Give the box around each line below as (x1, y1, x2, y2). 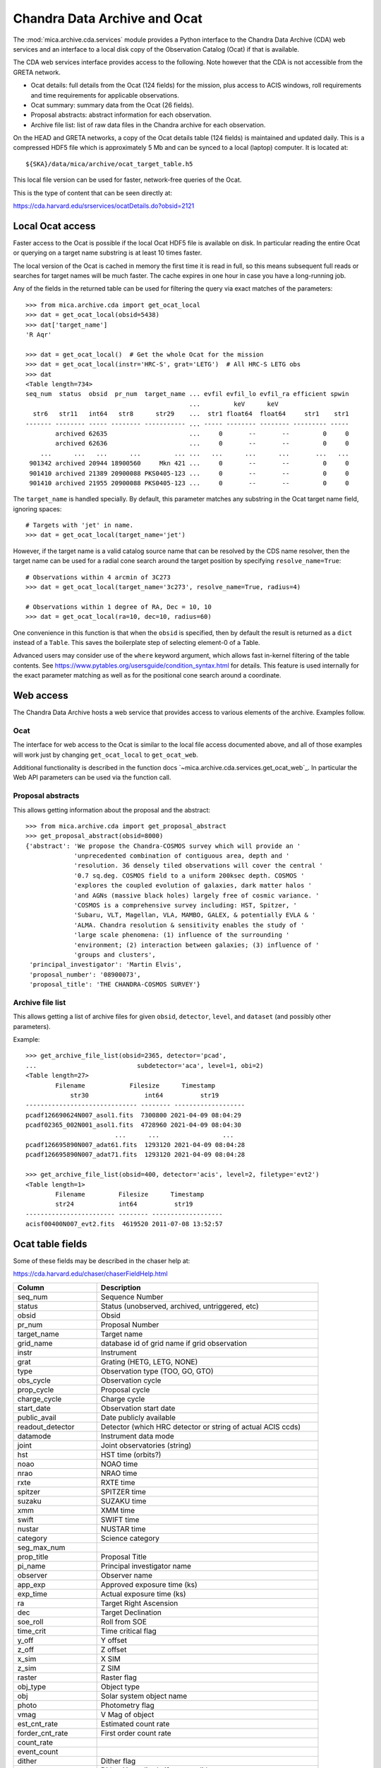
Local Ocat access (13, 220, 96, 232)
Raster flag (100, 1673, 138, 1682)
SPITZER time (100, 1487, 146, 1496)
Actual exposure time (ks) (100, 1588, 186, 1598)
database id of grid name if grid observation (100, 1338, 247, 1348)
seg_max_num (17, 1542, 66, 1552)
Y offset (100, 1635, 127, 1645)
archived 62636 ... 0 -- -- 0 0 (55, 439, 349, 448)
